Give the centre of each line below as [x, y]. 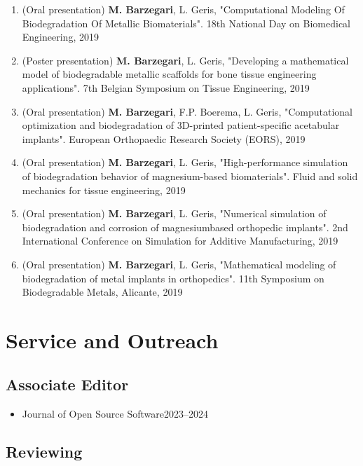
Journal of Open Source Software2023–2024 [115, 414]
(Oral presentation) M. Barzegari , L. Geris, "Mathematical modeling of [179, 264]
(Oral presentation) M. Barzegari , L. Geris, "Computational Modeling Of [183, 9]
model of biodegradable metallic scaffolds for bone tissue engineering [169, 74]
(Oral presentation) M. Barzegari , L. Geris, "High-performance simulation [185, 162]
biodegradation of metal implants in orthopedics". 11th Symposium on [173, 278]
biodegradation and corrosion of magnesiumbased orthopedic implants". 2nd [185, 227]
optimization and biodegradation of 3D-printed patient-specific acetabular [181, 125]
